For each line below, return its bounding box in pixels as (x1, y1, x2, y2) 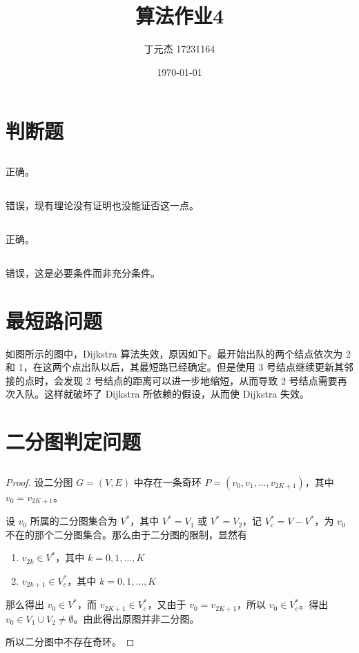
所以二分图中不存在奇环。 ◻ (6, 634, 135, 649)
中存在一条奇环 (133, 474, 202, 489)
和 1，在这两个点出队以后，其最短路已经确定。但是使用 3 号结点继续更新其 (6, 360, 344, 374)
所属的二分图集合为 (30, 514, 117, 528)
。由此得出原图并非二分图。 (73, 611, 200, 625)
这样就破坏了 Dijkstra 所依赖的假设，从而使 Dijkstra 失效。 (43, 387, 310, 401)
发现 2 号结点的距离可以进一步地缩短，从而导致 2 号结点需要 (63, 373, 338, 387)
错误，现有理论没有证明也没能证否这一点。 (6, 197, 199, 212)
